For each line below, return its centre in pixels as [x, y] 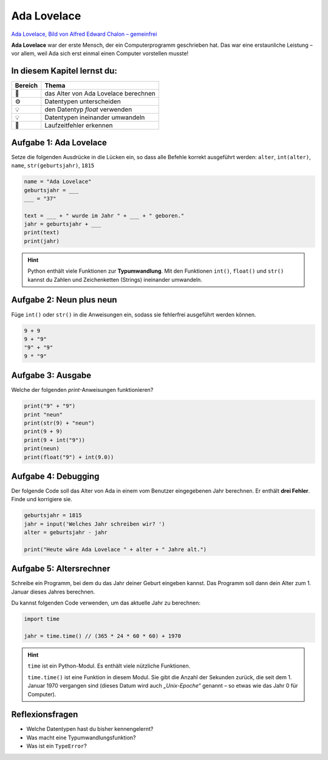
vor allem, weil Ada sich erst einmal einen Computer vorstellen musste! [100, 53]
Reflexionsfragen [45, 715]
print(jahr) [42, 241]
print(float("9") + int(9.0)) [69, 457]
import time [42, 619]
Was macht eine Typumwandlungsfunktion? [81, 738]
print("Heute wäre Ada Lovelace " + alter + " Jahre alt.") [115, 549]
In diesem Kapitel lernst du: [64, 71]
